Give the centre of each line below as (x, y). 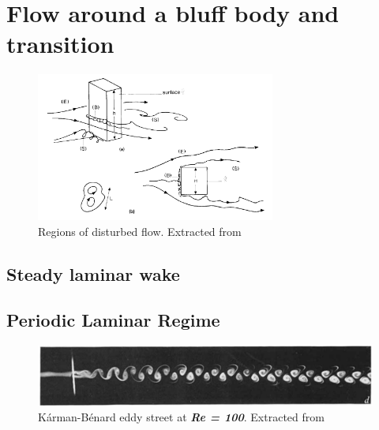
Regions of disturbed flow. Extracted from (140, 231)
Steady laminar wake (93, 273)
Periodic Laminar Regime (113, 320)
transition (60, 44)
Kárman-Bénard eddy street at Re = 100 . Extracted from (181, 416)
